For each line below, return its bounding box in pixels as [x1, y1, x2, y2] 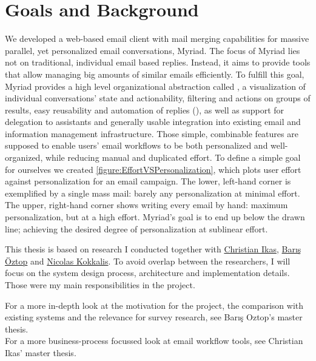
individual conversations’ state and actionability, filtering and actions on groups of [5, 92, 311, 104]
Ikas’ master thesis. [5, 346, 76, 359]
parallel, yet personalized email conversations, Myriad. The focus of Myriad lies [5, 44, 300, 56]
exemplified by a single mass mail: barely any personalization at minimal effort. [5, 186, 300, 199]
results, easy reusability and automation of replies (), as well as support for [5, 103, 284, 116]
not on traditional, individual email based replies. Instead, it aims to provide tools [5, 56, 311, 69]
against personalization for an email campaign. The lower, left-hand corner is [5, 175, 291, 187]
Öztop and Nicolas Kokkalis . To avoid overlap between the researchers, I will [5, 254, 291, 267]
